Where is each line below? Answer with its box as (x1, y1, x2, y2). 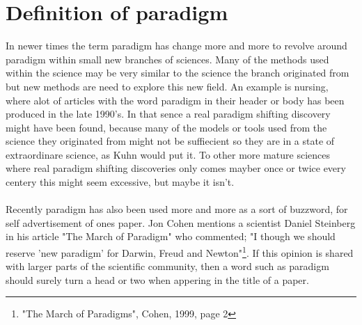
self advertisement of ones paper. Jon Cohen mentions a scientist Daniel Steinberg (6, 215, 356, 230)
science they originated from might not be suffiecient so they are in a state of (6, 134, 335, 148)
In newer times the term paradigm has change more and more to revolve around (6, 38, 347, 53)
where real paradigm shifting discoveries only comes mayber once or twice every (6, 161, 346, 175)
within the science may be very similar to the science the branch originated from (6, 65, 349, 80)
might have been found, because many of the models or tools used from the (6, 120, 327, 134)
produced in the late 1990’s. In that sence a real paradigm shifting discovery (6, 106, 331, 121)
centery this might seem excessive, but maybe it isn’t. (6, 175, 235, 189)
